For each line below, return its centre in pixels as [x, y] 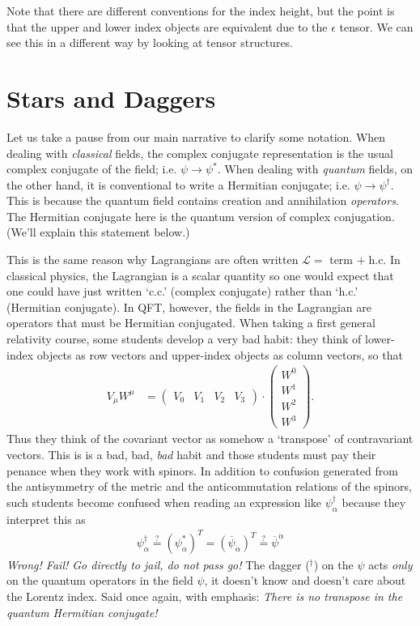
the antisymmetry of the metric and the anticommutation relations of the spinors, [209, 486]
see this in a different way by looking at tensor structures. [150, 43]
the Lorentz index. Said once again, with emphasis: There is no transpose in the [205, 596]
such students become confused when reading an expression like [164, 502]
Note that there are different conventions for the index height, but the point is [201, 11]
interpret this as [46, 519]
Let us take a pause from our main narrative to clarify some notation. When [196, 136]
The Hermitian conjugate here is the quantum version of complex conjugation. [201, 216]
